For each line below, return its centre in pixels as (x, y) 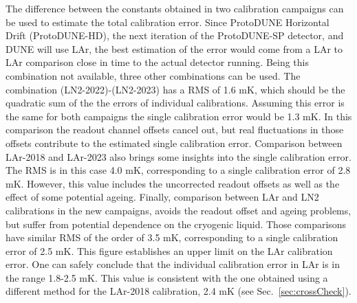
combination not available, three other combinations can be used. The (153, 75)
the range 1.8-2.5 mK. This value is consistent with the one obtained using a (167, 277)
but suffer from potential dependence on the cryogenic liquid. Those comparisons (176, 224)
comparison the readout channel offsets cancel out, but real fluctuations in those (175, 130)
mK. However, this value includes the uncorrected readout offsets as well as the (173, 183)
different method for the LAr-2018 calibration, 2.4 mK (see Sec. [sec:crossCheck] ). (178, 291)
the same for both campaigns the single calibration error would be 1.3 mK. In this (179, 116)
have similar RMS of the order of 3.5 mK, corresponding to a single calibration (172, 237)
